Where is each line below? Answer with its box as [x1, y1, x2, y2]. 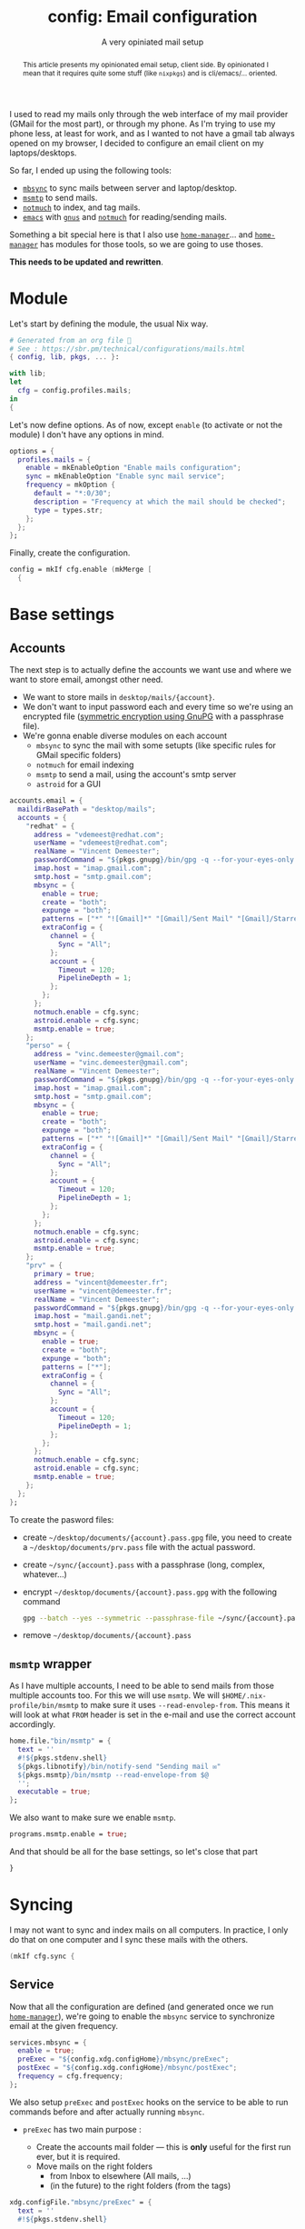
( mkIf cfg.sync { [9, 1952, 75, 1961]
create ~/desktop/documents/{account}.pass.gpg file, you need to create [22, 1532, 292, 1543]
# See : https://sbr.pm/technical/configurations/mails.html [9, 344, 246, 354]
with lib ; [9, 369, 47, 378]
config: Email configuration [47, 6, 258, 27]
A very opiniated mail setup [101, 36, 204, 47]
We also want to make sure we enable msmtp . [9, 1812, 176, 1824]
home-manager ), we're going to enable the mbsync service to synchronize [9, 2011, 275, 2022]
